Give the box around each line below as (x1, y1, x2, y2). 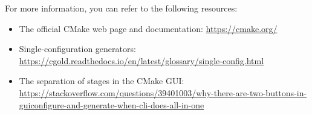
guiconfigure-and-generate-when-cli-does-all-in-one (19, 98, 204, 111)
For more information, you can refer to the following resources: (5, 2, 238, 14)
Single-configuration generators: (19, 42, 136, 55)
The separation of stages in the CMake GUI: (19, 74, 184, 87)
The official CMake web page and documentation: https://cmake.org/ (19, 22, 278, 34)
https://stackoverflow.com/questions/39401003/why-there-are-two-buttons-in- (19, 86, 307, 99)
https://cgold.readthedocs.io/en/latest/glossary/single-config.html (19, 54, 264, 67)
